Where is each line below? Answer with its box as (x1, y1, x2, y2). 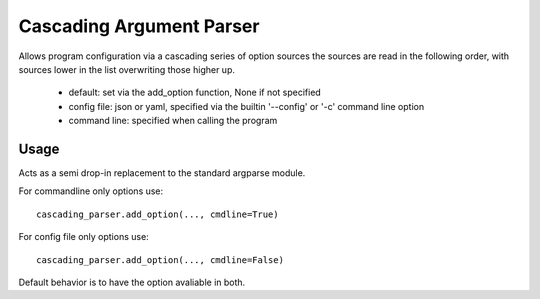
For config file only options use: (18, 231, 149, 243)
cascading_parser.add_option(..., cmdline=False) (36, 254, 285, 265)
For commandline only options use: (18, 185, 164, 197)
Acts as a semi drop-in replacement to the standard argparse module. (18, 167, 306, 179)
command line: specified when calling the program (68, 115, 278, 127)
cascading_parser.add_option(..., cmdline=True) (36, 208, 279, 220)
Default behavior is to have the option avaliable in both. (18, 276, 246, 288)
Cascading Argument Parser (18, 15, 260, 37)
